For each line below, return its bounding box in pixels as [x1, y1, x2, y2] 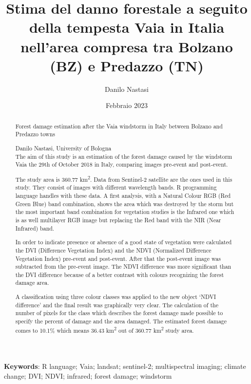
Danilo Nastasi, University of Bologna [15, 144, 112, 152]
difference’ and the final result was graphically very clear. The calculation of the [15, 300, 218, 309]
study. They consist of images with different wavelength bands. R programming [15, 183, 217, 192]
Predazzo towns [15, 130, 55, 138]
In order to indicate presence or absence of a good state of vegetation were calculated [15, 238, 232, 246]
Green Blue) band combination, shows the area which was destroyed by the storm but [15, 199, 234, 208]
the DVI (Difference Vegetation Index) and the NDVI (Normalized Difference [15, 246, 212, 254]
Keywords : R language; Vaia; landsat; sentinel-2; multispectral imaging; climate [4, 361, 246, 371]
